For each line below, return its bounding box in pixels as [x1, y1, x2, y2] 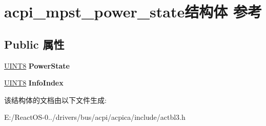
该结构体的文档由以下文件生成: [4, 94, 107, 105]
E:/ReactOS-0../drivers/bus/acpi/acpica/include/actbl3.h [4, 112, 186, 122]
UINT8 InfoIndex [4, 77, 64, 88]
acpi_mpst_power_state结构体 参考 [4, 1, 262, 22]
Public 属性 [4, 36, 65, 52]
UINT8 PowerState [4, 60, 70, 71]
